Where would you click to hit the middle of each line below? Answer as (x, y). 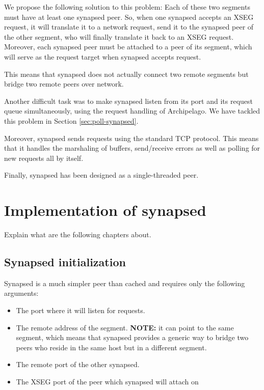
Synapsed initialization (65, 262)
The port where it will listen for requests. (81, 310)
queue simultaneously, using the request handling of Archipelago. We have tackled (132, 111)
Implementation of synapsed (105, 210)
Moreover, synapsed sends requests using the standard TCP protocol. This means (131, 138)
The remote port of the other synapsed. (78, 364)
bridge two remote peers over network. (64, 84)
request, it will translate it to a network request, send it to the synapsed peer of (129, 27)
